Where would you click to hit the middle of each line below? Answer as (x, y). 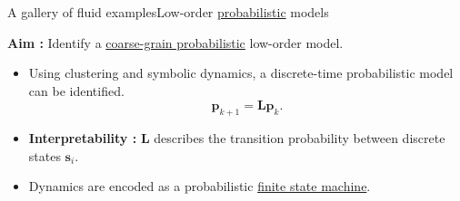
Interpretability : (83, 138)
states (45, 155)
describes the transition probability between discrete (300, 138)
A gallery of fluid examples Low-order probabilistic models (168, 12)
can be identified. (76, 90)
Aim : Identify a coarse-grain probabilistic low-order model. (175, 42)
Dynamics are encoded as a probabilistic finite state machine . (200, 186)
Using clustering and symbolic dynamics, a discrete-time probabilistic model (241, 73)
